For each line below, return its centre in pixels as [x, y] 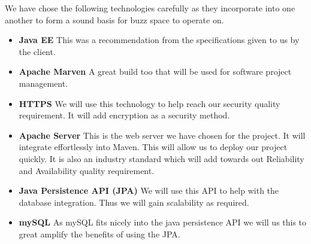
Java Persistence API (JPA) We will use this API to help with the [149, 190]
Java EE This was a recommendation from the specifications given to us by [159, 40]
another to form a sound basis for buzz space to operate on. [114, 19]
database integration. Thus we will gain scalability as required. [134, 202]
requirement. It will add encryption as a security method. [124, 115]
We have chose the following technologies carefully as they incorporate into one [150, 8]
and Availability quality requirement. [87, 170]
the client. [37, 51]
